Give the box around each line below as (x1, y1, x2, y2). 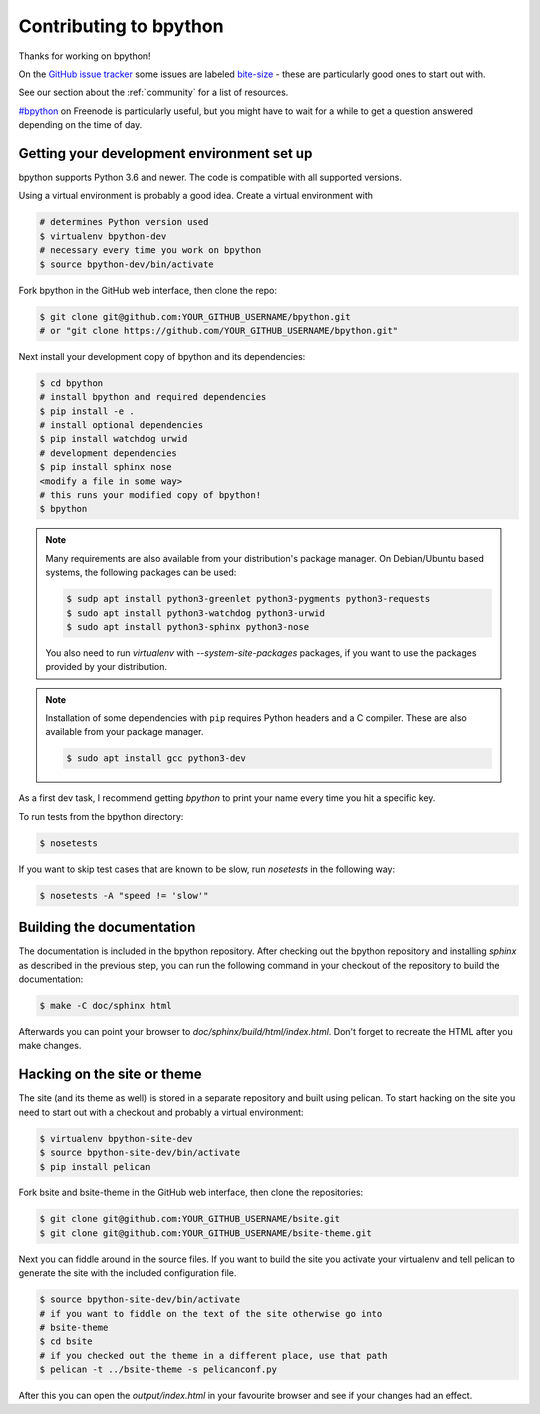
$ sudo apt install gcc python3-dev (66, 753, 247, 764)
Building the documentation (18, 919, 196, 936)
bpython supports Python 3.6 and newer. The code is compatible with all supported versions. (18, 171, 402, 184)
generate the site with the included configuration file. (18, 1267, 237, 1279)
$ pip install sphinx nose (39, 461, 172, 473)
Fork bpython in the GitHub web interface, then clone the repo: (18, 284, 277, 296)
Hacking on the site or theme (18, 1066, 202, 1083)
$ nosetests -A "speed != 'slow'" (39, 890, 209, 901)
